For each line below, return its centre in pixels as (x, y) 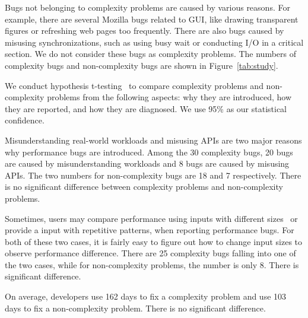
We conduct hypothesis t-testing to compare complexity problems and (134, 85)
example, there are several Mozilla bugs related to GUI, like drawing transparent (152, 19)
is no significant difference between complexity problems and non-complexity (144, 187)
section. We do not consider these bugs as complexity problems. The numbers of (151, 54)
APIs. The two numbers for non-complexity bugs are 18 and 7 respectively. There (153, 175)
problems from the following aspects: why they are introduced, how (169, 97)
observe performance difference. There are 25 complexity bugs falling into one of (150, 253)
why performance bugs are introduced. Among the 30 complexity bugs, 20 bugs (149, 152)
